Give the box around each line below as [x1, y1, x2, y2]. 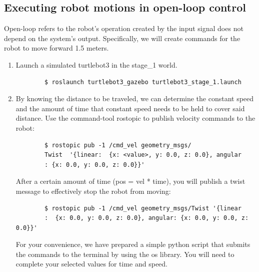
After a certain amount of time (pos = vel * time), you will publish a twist [15, 176, 245, 186]
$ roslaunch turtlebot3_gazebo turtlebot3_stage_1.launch [44, 78, 241, 86]
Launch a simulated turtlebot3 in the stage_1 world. [15, 59, 177, 70]
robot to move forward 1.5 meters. [4, 43, 109, 53]
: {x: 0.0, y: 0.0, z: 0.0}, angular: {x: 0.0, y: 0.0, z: [44, 214, 249, 222]
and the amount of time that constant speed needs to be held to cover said [15, 103, 245, 113]
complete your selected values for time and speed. [15, 258, 168, 269]
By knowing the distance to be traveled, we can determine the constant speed [15, 93, 254, 104]
